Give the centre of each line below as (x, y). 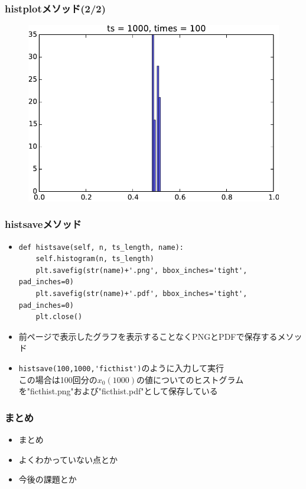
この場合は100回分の (58, 379)
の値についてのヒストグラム (190, 379)
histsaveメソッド (43, 224)
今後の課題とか (48, 479)
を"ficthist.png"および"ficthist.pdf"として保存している (118, 391)
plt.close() (59, 317)
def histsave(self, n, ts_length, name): (101, 247)
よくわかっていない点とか (68, 459)
